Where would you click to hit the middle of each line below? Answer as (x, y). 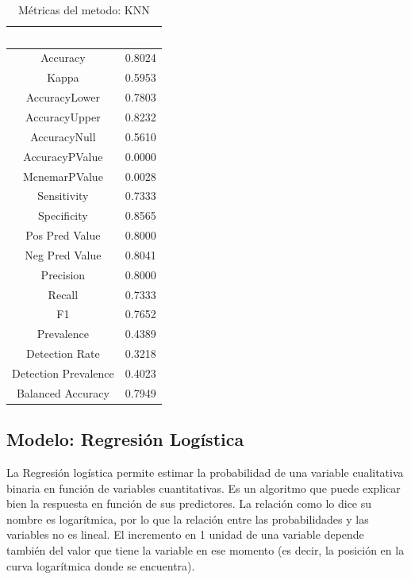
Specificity (63, 215)
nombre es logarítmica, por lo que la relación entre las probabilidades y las (188, 519)
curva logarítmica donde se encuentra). (101, 565)
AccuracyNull (63, 136)
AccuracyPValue (63, 156)
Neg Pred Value (63, 254)
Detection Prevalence (63, 373)
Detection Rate (63, 353)
